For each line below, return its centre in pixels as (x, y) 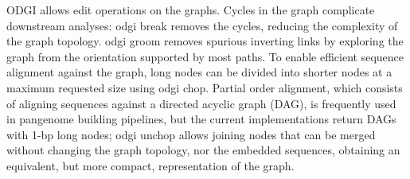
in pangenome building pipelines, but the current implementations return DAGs (201, 119)
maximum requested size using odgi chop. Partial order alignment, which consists (205, 87)
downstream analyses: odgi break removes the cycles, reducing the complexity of (202, 25)
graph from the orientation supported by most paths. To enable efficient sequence (205, 56)
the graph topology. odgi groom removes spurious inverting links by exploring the (205, 41)
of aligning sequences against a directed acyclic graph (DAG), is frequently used (201, 103)
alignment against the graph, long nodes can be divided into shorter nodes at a (199, 72)
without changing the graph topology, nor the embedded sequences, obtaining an (203, 150)
